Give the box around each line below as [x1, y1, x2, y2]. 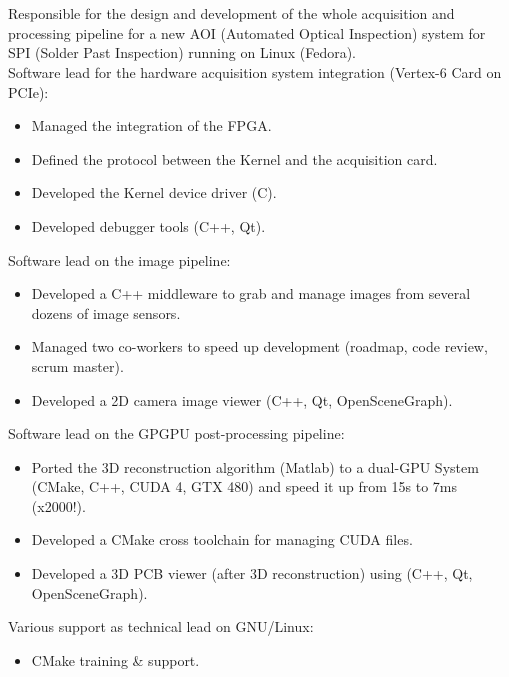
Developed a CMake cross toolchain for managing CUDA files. [31, 529, 413, 550]
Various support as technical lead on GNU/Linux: [8, 616, 314, 637]
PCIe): [8, 81, 49, 102]
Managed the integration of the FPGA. [31, 115, 272, 136]
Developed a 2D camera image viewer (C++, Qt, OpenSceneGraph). [31, 389, 453, 410]
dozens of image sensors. [31, 302, 181, 323]
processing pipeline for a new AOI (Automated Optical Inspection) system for [8, 22, 486, 43]
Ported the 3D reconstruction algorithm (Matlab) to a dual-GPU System [31, 456, 479, 477]
